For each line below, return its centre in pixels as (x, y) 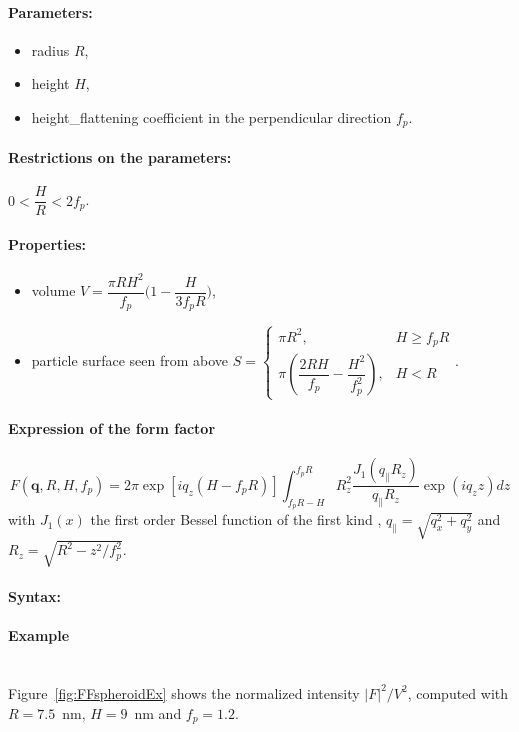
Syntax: (34, 595)
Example (39, 635)
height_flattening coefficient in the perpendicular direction (211, 116)
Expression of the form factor (112, 428)
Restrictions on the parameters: (120, 157)
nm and (158, 712)
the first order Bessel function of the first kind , (236, 519)
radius (50, 49)
